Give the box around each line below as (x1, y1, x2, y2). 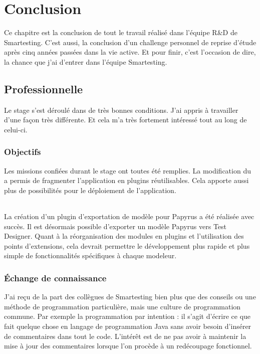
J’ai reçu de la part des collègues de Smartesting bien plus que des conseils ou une (4, 291, 256, 302)
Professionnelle (4, 81, 83, 96)
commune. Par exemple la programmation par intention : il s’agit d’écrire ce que (4, 311, 251, 321)
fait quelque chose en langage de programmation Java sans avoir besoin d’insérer (4, 321, 251, 331)
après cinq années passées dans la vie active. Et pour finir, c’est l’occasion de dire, (4, 47, 256, 57)
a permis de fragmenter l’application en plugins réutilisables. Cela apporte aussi (4, 175, 249, 186)
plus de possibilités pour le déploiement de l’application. (4, 185, 176, 195)
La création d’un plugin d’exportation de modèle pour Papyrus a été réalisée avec (4, 211, 254, 222)
